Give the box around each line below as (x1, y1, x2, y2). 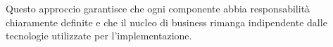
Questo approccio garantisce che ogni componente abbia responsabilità (6, 1, 310, 15)
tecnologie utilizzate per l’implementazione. (6, 28, 192, 43)
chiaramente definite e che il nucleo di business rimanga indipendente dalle (6, 15, 327, 29)
